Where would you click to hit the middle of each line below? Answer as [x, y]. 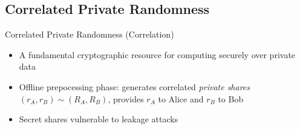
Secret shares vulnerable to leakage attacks [99, 119]
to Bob [231, 98]
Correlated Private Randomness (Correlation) [90, 34]
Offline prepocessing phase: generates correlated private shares [135, 86]
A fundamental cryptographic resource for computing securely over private [157, 54]
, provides [126, 98]
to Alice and [181, 98]
